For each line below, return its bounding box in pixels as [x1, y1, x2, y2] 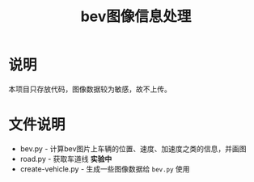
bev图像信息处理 [80, 7, 192, 26]
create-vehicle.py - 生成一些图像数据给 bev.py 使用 [19, 163, 190, 174]
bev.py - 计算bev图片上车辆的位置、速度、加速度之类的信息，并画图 [19, 143, 247, 154]
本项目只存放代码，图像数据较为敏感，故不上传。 [8, 84, 171, 94]
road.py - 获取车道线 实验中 [19, 154, 112, 163]
